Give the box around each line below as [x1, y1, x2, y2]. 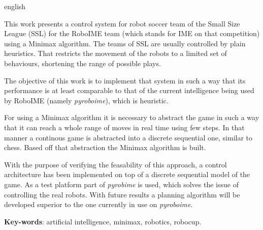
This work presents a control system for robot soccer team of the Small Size [4, 18, 240, 28]
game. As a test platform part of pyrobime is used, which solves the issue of [4, 179, 239, 189]
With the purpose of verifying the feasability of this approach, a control [4, 159, 227, 169]
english [4, 1, 26, 11]
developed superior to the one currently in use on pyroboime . [4, 199, 193, 210]
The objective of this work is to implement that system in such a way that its [4, 75, 246, 85]
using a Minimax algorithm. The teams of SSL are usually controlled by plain [4, 38, 246, 48]
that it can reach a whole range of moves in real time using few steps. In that [4, 122, 245, 132]
